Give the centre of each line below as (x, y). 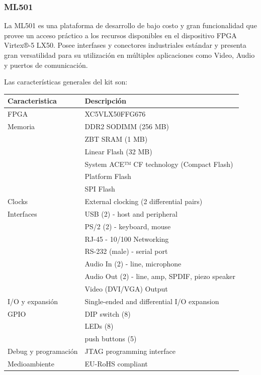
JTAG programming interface (130, 351)
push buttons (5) (111, 339)
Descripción (105, 101)
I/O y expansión (33, 301)
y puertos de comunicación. (46, 65)
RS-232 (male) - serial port (126, 251)
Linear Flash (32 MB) (118, 151)
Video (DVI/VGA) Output (126, 288)
